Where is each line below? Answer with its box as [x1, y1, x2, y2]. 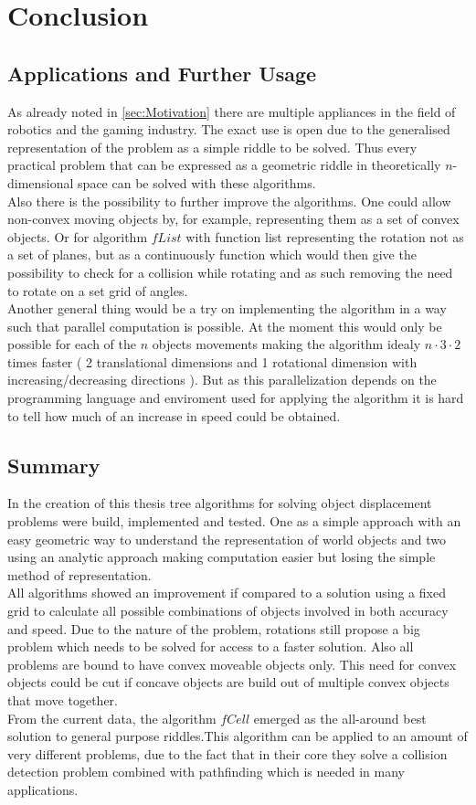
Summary [7, 450, 100, 479]
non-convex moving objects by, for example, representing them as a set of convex [7, 209, 460, 228]
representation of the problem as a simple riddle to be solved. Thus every [7, 137, 418, 156]
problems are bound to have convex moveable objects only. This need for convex [7, 654, 457, 673]
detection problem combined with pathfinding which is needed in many [7, 762, 405, 781]
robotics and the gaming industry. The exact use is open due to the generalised [7, 120, 450, 139]
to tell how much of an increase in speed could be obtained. [7, 406, 341, 425]
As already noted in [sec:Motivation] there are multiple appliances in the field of [7, 101, 456, 121]
